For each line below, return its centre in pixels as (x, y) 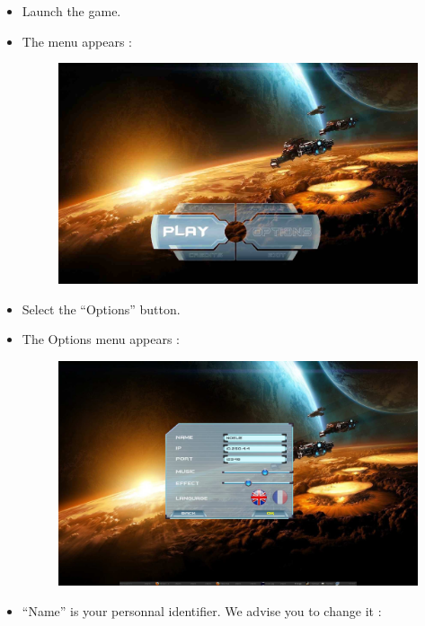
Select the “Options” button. (101, 309)
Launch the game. (71, 11)
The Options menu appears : (101, 339)
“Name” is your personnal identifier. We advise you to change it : (202, 610)
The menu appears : (77, 41)
